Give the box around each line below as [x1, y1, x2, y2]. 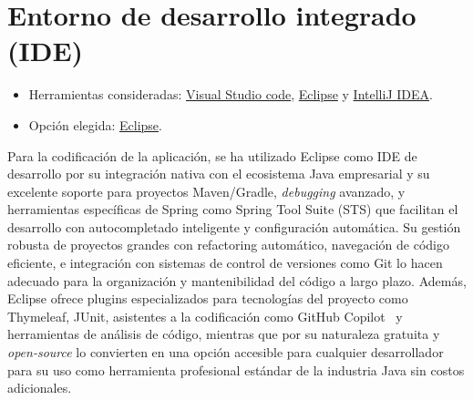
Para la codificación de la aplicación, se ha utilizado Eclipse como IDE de [7, 146, 417, 165]
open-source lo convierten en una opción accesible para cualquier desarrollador [7, 343, 444, 362]
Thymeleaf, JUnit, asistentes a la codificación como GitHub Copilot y [7, 306, 403, 325]
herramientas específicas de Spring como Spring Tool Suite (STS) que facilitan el [7, 200, 458, 219]
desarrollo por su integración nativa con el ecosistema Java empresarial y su [7, 164, 430, 183]
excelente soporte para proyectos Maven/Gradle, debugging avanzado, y [7, 181, 406, 200]
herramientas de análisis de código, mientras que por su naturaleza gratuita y [7, 324, 440, 344]
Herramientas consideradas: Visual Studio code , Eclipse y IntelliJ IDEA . [28, 85, 433, 104]
